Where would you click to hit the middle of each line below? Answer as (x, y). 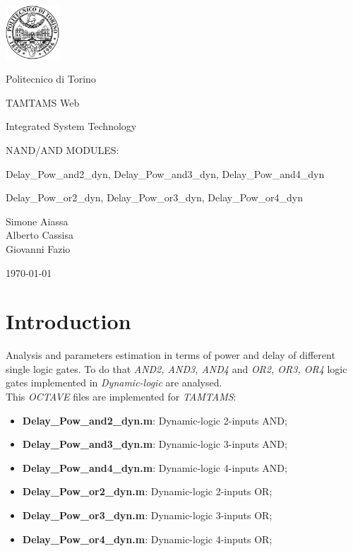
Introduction (68, 321)
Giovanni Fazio (38, 248)
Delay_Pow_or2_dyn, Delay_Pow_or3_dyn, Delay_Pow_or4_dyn (154, 197)
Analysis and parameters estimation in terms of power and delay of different (170, 355)
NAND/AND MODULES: (62, 149)
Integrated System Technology (71, 126)
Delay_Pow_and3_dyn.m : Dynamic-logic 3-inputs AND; (155, 444)
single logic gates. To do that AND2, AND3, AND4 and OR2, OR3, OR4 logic (176, 368)
